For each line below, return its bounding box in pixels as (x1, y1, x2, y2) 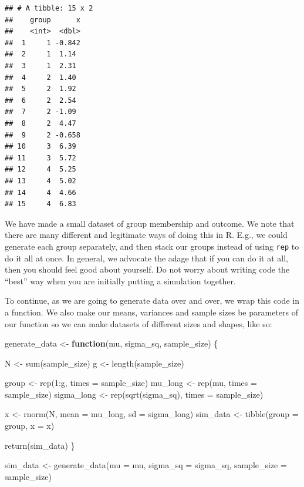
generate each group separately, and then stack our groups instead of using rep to (5, 240, 299, 252)
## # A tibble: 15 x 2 (5, 4, 93, 12)
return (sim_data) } (5, 439, 75, 451)
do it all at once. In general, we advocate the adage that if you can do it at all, (5, 251, 289, 264)
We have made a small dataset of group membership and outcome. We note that (5, 217, 295, 229)
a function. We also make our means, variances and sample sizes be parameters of (5, 305, 298, 318)
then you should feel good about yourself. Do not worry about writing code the (5, 263, 290, 276)
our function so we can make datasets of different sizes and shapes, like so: (5, 317, 272, 330)
